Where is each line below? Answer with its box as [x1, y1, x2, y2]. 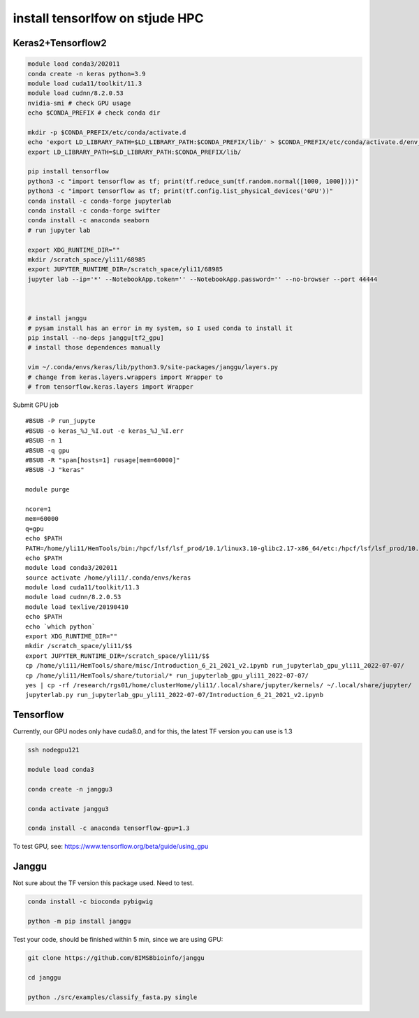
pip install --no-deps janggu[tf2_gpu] [27, 334, 164, 342]
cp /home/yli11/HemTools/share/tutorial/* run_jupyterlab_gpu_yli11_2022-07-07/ [25, 671, 309, 680]
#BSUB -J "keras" [25, 466, 84, 474]
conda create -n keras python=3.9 [27, 70, 146, 78]
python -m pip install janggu [27, 917, 131, 926]
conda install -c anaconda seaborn [27, 217, 149, 224]
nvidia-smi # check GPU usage [27, 99, 131, 107]
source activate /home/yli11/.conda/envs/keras [25, 573, 191, 582]
